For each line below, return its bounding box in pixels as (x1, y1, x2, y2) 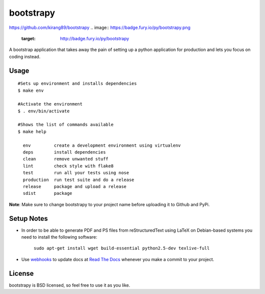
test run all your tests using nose (23, 170, 130, 176)
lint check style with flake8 (23, 163, 114, 169)
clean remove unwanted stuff (23, 156, 109, 162)
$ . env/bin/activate (18, 108, 70, 114)
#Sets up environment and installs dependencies (18, 81, 137, 86)
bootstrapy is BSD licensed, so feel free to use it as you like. (9, 282, 131, 288)
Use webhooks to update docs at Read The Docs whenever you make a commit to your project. (21, 256, 214, 262)
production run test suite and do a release (23, 177, 134, 183)
